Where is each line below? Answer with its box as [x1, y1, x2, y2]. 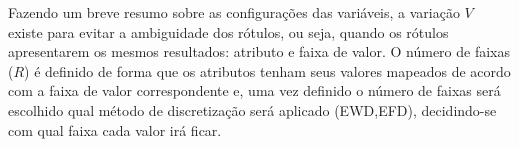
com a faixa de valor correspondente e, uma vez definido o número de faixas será [8, 80, 501, 101]
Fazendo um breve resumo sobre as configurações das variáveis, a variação [8, 2, 460, 22]
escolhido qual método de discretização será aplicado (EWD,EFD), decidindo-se [8, 99, 497, 120]
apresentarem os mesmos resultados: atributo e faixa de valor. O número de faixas [8, 41, 511, 62]
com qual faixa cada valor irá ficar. [8, 119, 222, 140]
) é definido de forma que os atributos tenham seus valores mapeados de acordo [24, 60, 511, 81]
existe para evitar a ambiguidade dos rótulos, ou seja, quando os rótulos [8, 21, 449, 42]
